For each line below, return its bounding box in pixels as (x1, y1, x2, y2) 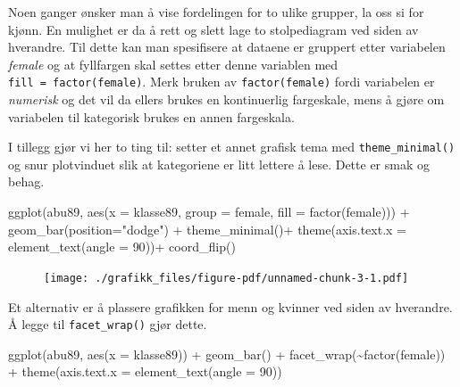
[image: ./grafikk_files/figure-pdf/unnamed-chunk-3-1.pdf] (44, 271, 409, 284)
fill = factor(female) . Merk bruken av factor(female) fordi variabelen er (8, 72, 435, 91)
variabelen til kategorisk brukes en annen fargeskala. (8, 107, 295, 126)
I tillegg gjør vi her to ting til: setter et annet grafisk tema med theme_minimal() (8, 137, 456, 156)
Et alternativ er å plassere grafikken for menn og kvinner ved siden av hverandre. (8, 297, 453, 316)
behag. (8, 172, 45, 191)
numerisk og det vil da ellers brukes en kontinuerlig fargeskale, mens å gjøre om (8, 90, 445, 109)
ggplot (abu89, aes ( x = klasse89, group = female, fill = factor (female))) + (8, 202, 410, 221)
